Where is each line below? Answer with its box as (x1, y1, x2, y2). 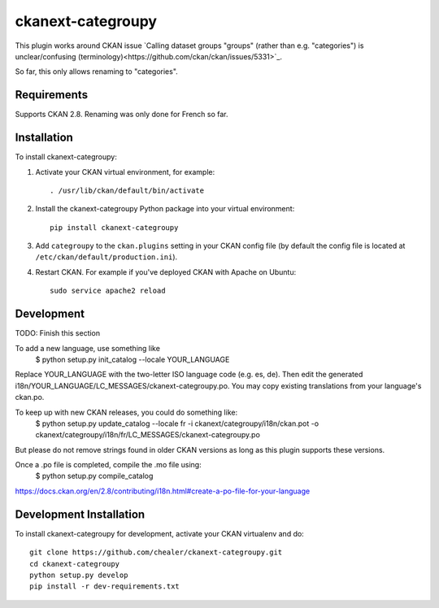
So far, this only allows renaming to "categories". (15, 67, 178, 76)
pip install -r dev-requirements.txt (29, 582, 180, 591)
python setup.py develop (29, 570, 128, 580)
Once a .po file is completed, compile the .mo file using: (15, 460, 202, 470)
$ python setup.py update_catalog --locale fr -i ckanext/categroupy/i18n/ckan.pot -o (35, 419, 319, 428)
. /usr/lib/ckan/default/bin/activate (50, 185, 205, 195)
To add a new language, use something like (15, 343, 160, 353)
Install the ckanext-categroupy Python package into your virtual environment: (35, 204, 295, 214)
